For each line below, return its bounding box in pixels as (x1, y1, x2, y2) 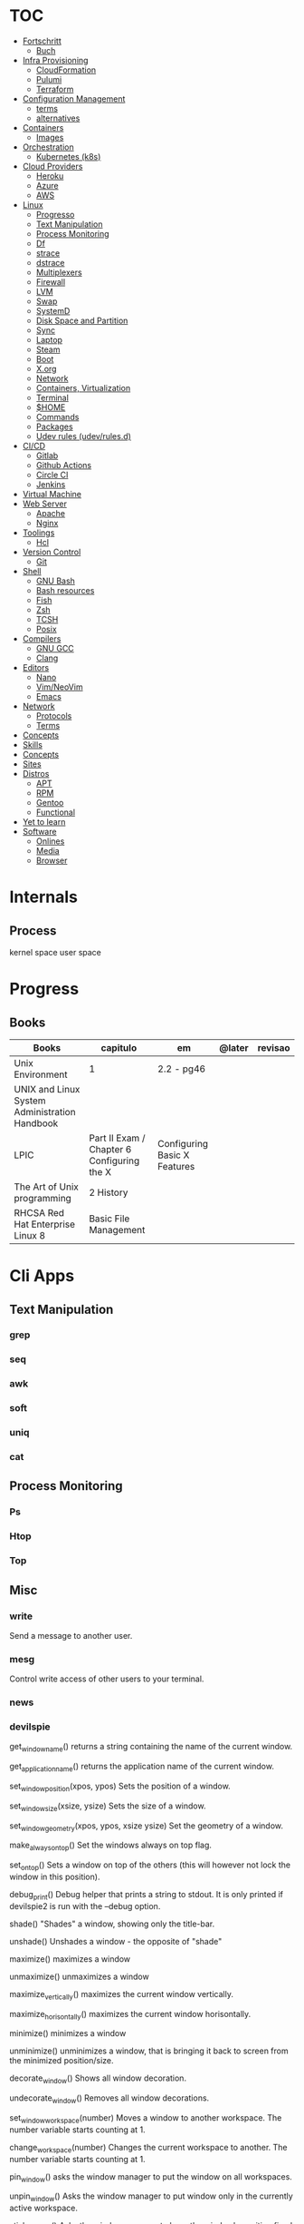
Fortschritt (22, 35, 62, 46)
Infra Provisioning (22, 54, 89, 65)
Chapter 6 (89, 1142, 132, 1155)
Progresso (35, 209, 75, 220)
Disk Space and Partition (35, 315, 128, 326)
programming (14, 1191, 72, 1204)
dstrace (35, 257, 65, 268)
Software (22, 826, 57, 837)
